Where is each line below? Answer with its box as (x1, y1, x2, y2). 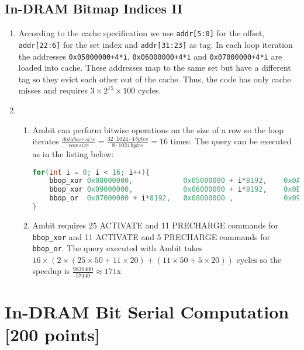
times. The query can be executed (170, 135, 292, 147)
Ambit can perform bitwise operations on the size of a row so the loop (32, 123, 284, 136)
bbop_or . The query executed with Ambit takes (32, 242, 203, 254)
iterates (32, 135, 59, 147)
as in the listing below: (32, 147, 114, 160)
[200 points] (5, 323, 100, 346)
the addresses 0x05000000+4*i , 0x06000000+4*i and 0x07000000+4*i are (18, 50, 282, 62)
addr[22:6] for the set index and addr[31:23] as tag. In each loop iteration (18, 38, 293, 50)
